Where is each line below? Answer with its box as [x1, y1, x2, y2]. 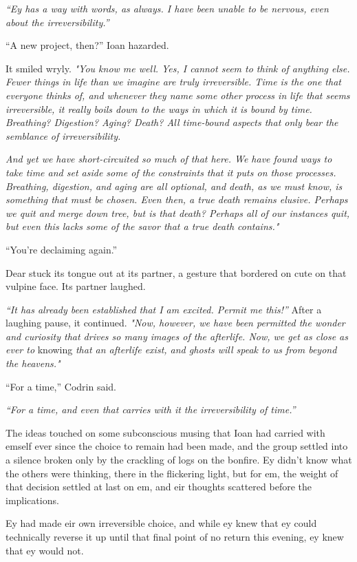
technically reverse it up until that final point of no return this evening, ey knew [6, 530, 344, 543]
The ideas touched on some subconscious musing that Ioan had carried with [6, 425, 325, 439]
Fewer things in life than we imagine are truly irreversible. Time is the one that [6, 74, 341, 89]
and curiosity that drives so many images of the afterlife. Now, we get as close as [6, 329, 348, 343]
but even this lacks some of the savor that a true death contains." [6, 219, 279, 233]
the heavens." [6, 356, 61, 371]
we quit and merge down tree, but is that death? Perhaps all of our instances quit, [6, 205, 350, 220]
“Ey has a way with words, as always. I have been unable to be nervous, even [6, 1, 329, 15]
